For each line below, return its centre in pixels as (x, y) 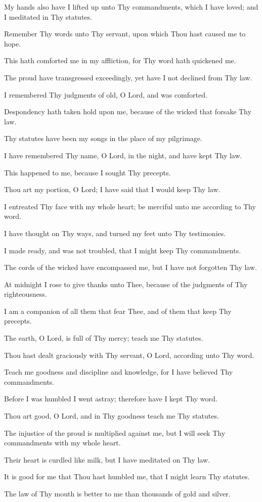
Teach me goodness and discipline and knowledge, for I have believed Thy (119, 372)
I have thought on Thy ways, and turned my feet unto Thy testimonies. (115, 233)
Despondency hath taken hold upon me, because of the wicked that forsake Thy (128, 111)
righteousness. (26, 294)
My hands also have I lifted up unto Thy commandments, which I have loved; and (131, 7)
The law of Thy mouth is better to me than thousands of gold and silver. (117, 493)
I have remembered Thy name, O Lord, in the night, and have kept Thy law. (123, 155)
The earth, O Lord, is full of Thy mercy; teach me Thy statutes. (104, 338)
